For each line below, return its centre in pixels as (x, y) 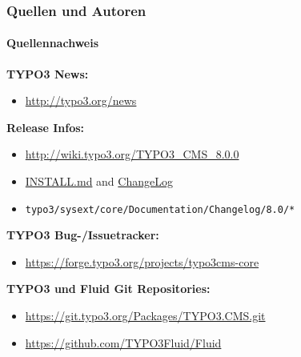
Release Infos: (46, 127)
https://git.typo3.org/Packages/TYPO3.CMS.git (145, 316)
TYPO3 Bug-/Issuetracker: (83, 235)
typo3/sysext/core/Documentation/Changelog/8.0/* (160, 209)
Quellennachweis (53, 43)
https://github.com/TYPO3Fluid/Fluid (123, 342)
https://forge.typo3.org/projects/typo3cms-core (142, 261)
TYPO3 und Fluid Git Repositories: (108, 289)
